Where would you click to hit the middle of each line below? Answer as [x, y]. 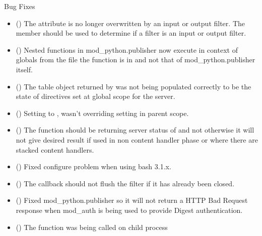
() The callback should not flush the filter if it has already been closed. [125, 183]
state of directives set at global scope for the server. [95, 96]
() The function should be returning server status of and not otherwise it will [135, 130]
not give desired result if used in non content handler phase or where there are [137, 139]
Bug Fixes [20, 6]
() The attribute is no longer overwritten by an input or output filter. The [130, 23]
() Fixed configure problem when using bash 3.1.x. [93, 166]
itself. [24, 69]
